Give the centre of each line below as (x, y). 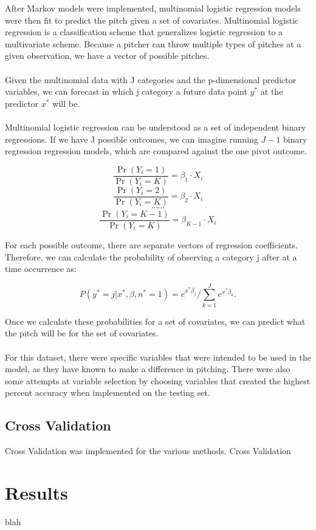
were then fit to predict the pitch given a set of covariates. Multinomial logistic (152, 20)
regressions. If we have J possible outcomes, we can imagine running (132, 139)
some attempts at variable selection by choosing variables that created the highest (158, 380)
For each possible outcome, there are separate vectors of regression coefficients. (151, 244)
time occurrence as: (41, 269)
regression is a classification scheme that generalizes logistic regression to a (144, 32)
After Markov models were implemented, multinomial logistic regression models (153, 8)
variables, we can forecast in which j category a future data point (126, 91)
